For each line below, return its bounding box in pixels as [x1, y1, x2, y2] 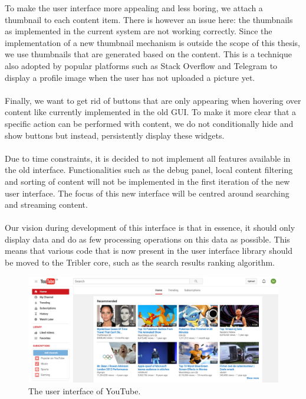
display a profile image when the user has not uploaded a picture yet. [5, 71, 255, 83]
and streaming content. [5, 198, 88, 211]
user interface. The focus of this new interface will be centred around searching [5, 187, 289, 199]
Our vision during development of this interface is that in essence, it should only [5, 221, 295, 234]
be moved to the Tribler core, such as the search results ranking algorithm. [5, 256, 275, 269]
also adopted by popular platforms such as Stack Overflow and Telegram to [5, 59, 278, 71]
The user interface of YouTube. [28, 384, 141, 397]
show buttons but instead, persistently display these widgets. [5, 129, 225, 141]
